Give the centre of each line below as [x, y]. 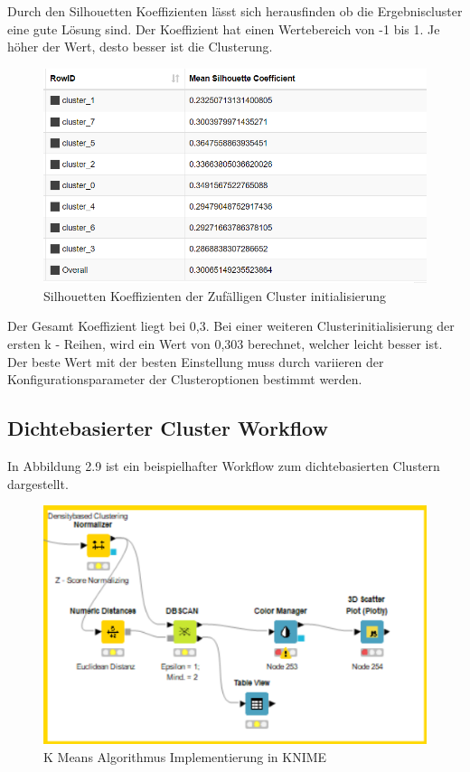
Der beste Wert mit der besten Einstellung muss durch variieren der [196, 361]
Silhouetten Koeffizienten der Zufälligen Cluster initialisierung [215, 295]
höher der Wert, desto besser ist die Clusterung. [140, 47]
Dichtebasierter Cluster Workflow [168, 428]
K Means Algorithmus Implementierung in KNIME [185, 757]
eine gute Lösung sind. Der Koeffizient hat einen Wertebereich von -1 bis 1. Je [224, 28]
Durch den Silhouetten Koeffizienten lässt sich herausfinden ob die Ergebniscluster [235, 11]
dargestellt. [38, 483]
